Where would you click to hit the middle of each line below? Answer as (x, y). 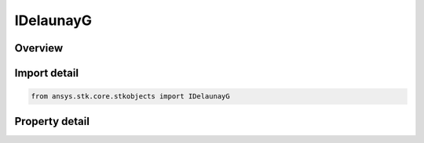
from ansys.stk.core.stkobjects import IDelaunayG (131, 97)
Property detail (52, 121)
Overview (39, 48)
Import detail (46, 73)
